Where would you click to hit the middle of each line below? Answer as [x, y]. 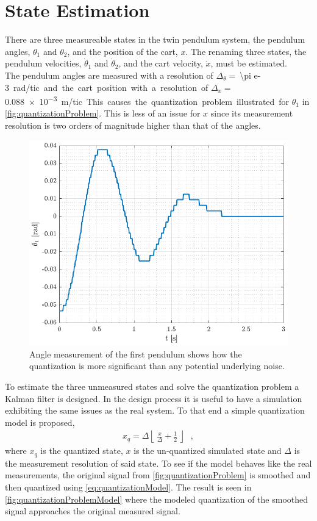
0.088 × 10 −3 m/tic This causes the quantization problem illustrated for [147, 100]
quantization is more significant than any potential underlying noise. [157, 366]
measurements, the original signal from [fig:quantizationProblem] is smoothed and [158, 475]
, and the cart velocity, [161, 63]
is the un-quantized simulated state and [208, 451]
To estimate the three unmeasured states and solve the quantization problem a [152, 386]
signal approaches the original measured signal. [93, 511]
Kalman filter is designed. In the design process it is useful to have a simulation [154, 398]
